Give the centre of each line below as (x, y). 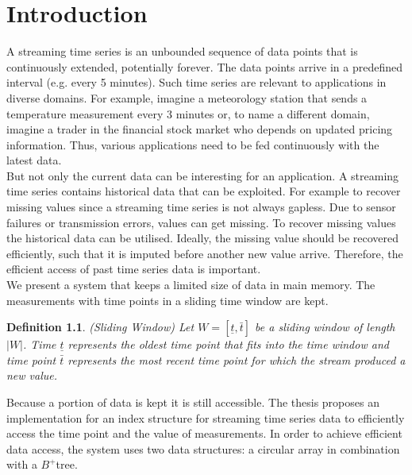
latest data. (34, 160)
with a (22, 464)
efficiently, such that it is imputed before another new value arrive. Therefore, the (205, 253)
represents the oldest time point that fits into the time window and (228, 344)
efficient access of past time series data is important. (134, 269)
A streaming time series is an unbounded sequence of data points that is (182, 51)
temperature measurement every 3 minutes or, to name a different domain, (188, 113)
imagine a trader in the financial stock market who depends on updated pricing (200, 129)
